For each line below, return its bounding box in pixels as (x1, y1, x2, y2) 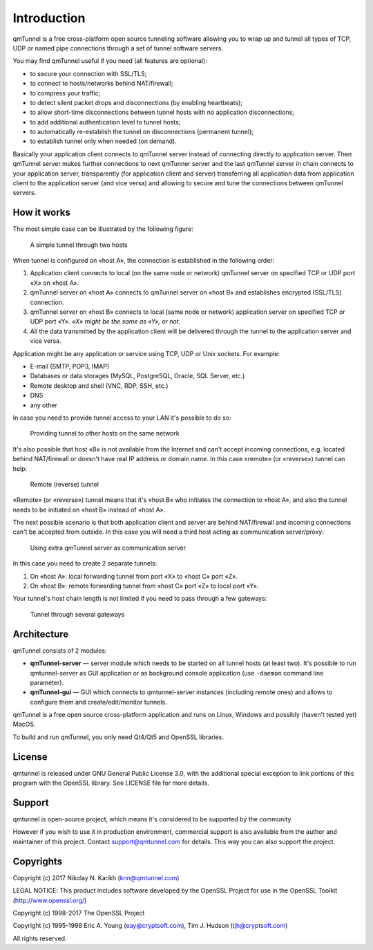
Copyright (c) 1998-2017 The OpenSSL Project (12, 909, 145, 917)
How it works (12, 207, 70, 218)
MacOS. (12, 720, 36, 729)
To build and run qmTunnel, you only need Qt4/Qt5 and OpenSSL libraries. (12, 733, 224, 741)
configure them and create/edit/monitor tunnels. (30, 698, 167, 706)
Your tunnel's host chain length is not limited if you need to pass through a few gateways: (12, 595, 267, 603)
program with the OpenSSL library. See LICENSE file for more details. (12, 779, 210, 788)
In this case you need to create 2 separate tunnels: (12, 559, 157, 568)
